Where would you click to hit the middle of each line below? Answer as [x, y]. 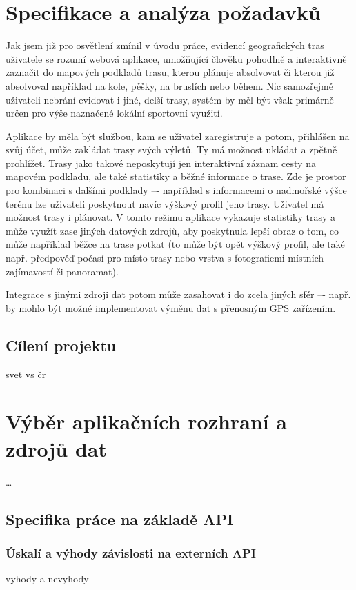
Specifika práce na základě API [120, 519]
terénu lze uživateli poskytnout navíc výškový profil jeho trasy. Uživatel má [165, 203]
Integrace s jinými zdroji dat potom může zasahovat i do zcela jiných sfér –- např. [178, 294]
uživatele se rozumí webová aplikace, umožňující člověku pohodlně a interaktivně [176, 58]
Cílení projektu [61, 345]
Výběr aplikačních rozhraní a [146, 421]
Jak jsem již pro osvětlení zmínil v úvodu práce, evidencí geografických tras [165, 45]
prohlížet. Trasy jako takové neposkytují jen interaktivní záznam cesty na [161, 163]
